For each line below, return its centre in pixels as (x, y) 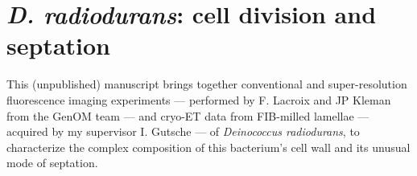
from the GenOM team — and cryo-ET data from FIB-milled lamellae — (188, 115)
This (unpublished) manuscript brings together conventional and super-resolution (207, 84)
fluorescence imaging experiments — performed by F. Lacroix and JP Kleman (199, 99)
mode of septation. (52, 163)
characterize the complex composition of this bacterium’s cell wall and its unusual (208, 147)
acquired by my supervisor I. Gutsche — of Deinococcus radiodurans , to (183, 131)
